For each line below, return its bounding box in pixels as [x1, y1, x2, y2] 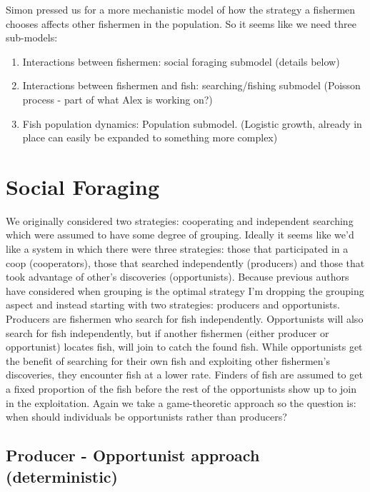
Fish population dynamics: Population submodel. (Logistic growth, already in [22, 116, 362, 131]
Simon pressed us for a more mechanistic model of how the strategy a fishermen [6, 2, 356, 16]
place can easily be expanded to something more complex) [22, 130, 278, 145]
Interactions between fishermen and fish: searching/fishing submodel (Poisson [22, 78, 361, 93]
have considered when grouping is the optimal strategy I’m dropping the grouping [6, 283, 364, 298]
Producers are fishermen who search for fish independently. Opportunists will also [6, 311, 364, 326]
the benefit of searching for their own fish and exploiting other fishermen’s [6, 353, 330, 368]
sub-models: [6, 30, 58, 45]
